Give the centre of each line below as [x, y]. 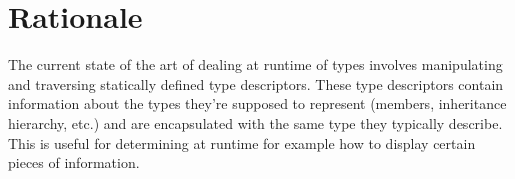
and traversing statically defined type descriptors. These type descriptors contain [256, 83]
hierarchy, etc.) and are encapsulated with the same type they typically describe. [255, 122]
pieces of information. [74, 162]
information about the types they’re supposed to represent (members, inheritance [257, 103]
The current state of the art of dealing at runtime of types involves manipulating [255, 64]
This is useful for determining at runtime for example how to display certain [242, 142]
